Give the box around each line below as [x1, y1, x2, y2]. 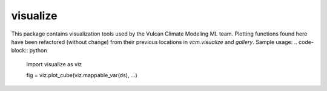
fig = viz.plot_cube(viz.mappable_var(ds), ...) [26, 72, 137, 79]
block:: [11, 47, 28, 54]
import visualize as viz [26, 60, 82, 67]
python [29, 47, 47, 54]
